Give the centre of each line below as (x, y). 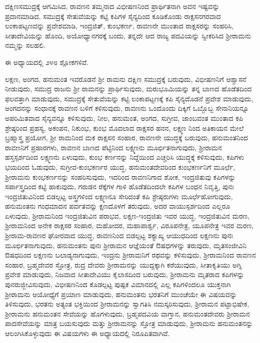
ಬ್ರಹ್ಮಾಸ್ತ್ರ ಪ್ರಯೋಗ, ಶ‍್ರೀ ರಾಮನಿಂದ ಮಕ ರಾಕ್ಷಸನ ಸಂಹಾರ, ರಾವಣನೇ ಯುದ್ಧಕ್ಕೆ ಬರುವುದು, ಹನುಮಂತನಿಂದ (126, 138)
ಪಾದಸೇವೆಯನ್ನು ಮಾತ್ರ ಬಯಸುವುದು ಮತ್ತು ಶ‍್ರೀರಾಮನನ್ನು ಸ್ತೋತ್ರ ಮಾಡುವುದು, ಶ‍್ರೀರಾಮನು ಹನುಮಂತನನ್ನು (129, 323)
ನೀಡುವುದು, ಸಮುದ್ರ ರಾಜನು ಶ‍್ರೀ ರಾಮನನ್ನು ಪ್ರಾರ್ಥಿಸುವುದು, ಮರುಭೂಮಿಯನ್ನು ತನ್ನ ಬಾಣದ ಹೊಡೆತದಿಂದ (128, 89)
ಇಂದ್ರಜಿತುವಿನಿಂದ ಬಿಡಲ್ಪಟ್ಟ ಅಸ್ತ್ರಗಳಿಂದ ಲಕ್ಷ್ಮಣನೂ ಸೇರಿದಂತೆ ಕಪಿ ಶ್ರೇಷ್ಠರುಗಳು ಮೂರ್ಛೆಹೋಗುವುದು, (119, 196)
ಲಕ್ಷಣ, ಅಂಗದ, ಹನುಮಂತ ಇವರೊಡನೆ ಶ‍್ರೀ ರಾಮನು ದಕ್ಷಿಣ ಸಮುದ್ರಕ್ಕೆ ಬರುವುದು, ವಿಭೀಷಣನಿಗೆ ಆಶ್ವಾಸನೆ (126, 79)
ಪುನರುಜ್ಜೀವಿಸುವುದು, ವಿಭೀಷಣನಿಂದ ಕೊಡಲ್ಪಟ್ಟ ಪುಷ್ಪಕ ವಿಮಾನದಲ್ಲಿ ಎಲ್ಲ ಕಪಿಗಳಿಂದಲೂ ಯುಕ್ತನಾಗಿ (118, 284)
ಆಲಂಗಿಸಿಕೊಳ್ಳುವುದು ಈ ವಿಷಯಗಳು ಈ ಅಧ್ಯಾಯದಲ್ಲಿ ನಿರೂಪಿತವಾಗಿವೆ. (87, 333)
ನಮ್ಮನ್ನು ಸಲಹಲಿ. (25, 45)
